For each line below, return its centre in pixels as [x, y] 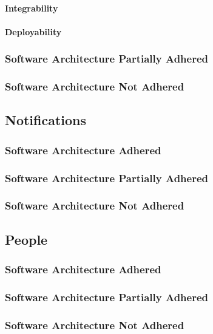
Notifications [46, 120]
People [26, 239]
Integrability [32, 8]
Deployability [33, 31]
